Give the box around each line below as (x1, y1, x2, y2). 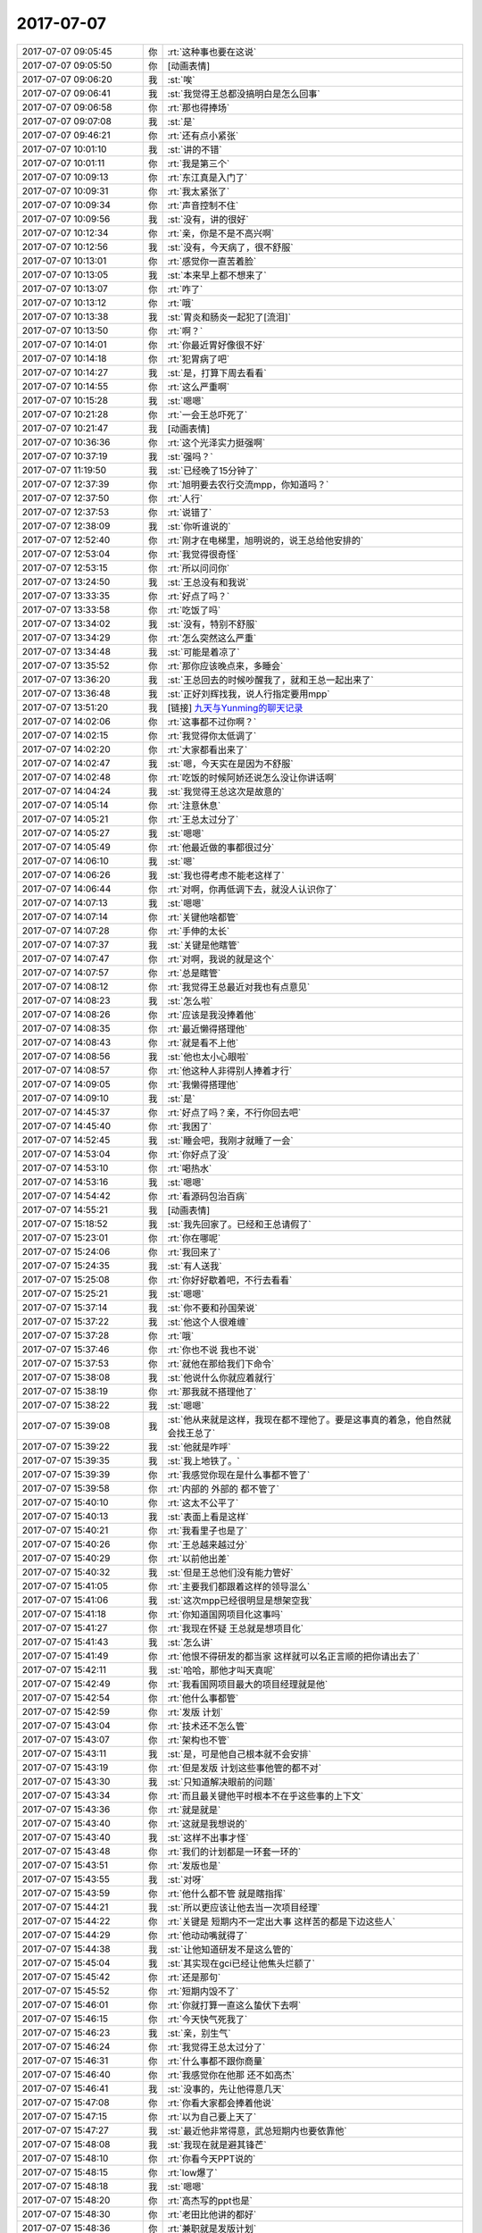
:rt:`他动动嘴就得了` (167, 1929, 248, 1942)
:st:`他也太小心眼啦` (167, 1050, 249, 1063)
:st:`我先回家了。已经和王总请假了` (167, 1217, 312, 1230)
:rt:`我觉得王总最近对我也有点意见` (167, 981, 311, 993)
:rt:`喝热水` (167, 1162, 212, 1175)
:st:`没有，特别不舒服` (167, 617, 258, 630)
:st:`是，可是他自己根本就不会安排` (167, 1747, 312, 1760)
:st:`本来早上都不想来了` (167, 269, 267, 281)
